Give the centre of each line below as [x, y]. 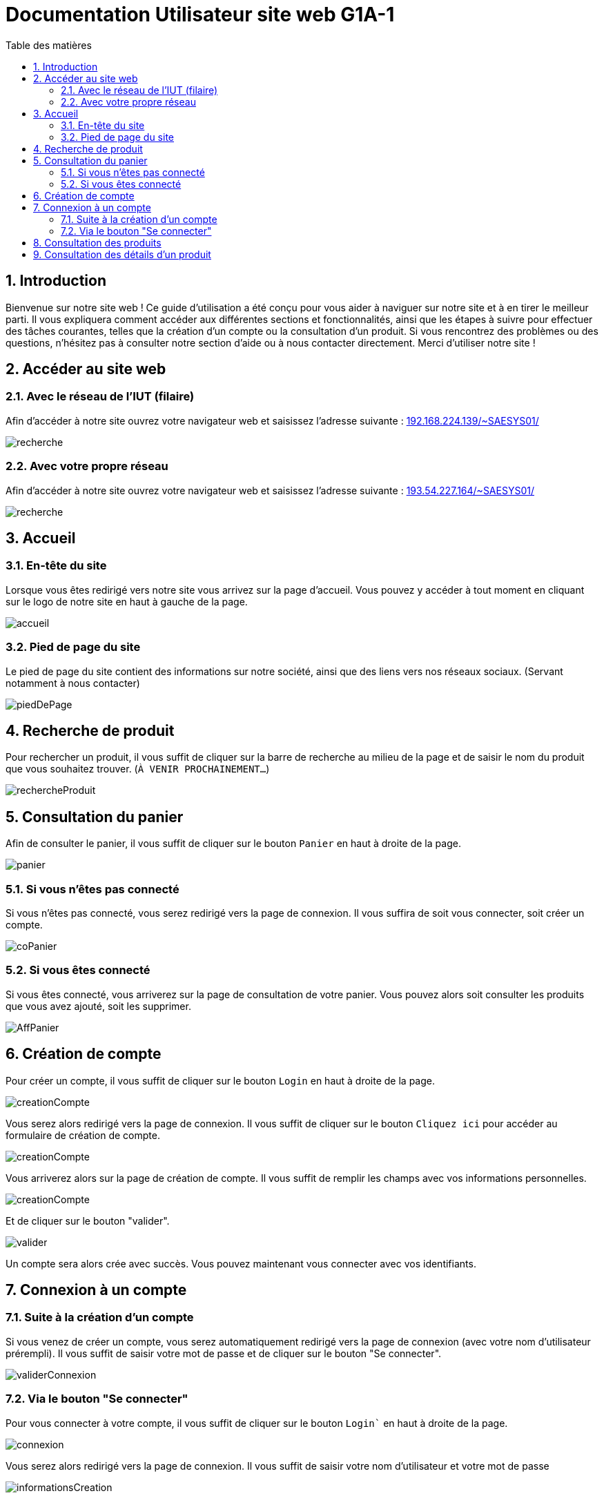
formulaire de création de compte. [83, 1135]
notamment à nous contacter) [73, 683]
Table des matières [49, 45]
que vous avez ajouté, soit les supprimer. [98, 1006]
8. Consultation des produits [97, 242]
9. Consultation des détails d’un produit [122, 254]
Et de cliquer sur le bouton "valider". [88, 1220]
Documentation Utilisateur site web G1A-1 [200, 14]
